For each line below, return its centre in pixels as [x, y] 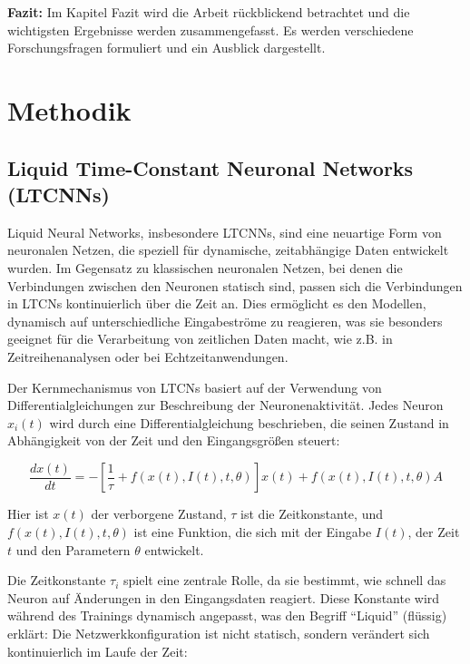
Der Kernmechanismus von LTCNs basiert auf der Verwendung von [195, 387]
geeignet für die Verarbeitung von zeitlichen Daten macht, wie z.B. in [200, 339]
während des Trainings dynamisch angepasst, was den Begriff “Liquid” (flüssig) [227, 615]
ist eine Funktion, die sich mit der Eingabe [253, 531]
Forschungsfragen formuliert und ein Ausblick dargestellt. [166, 48]
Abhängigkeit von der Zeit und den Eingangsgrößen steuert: [174, 440]
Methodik [69, 109]
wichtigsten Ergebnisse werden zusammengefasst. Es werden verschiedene [211, 29]
